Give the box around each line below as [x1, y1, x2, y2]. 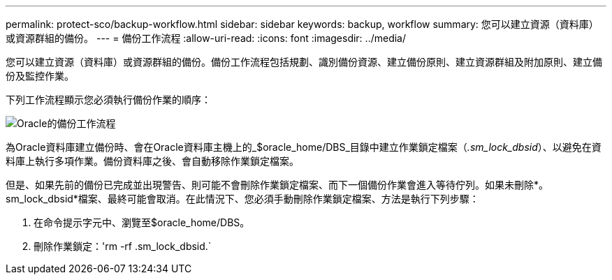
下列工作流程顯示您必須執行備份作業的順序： [6, 94, 211, 105]
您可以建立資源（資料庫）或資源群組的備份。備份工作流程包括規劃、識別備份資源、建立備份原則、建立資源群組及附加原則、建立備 [6, 56, 602, 68]
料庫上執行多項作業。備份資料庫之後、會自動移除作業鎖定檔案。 [6, 155, 299, 167]
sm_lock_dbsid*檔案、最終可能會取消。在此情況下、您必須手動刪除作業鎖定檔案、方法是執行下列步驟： [6, 193, 479, 205]
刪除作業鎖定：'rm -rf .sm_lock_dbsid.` [34, 240, 212, 252]
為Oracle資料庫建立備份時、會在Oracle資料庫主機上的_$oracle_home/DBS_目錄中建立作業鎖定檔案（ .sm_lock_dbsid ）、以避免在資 [6, 141, 602, 153]
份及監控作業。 [6, 70, 74, 82]
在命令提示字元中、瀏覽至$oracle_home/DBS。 [34, 216, 250, 228]
